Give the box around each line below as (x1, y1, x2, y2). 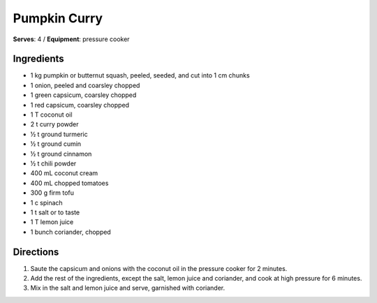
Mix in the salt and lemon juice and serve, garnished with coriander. (30, 283, 226, 293)
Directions (13, 246, 59, 258)
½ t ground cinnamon (30, 149, 92, 158)
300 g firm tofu (30, 189, 75, 197)
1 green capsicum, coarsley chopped (30, 91, 137, 99)
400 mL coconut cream (30, 169, 98, 177)
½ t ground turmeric (30, 130, 88, 138)
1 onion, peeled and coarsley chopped (30, 81, 140, 89)
